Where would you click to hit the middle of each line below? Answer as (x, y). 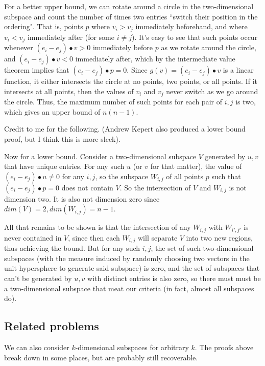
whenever (19, 47)
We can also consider (37, 347)
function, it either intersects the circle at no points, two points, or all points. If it (131, 81)
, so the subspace (122, 176)
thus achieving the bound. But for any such (72, 248)
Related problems (52, 326)
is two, (246, 102)
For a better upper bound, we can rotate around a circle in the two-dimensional (129, 6)
